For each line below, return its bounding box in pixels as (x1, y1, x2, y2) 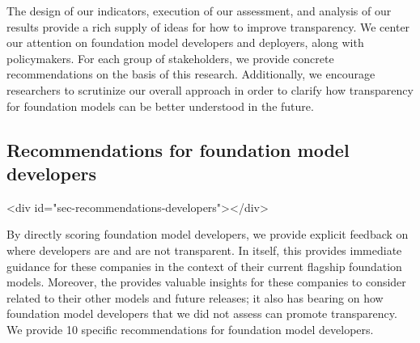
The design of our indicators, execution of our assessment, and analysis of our (6, 2, 392, 19)
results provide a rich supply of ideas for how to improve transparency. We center (6, 18, 410, 35)
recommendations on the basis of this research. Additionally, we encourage (6, 66, 375, 83)
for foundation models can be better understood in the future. (6, 97, 314, 114)
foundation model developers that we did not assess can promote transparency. (6, 305, 397, 322)
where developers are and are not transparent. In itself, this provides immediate (6, 241, 402, 258)
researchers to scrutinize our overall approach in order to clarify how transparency (6, 81, 414, 98)
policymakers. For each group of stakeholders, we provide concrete (6, 49, 334, 66)
